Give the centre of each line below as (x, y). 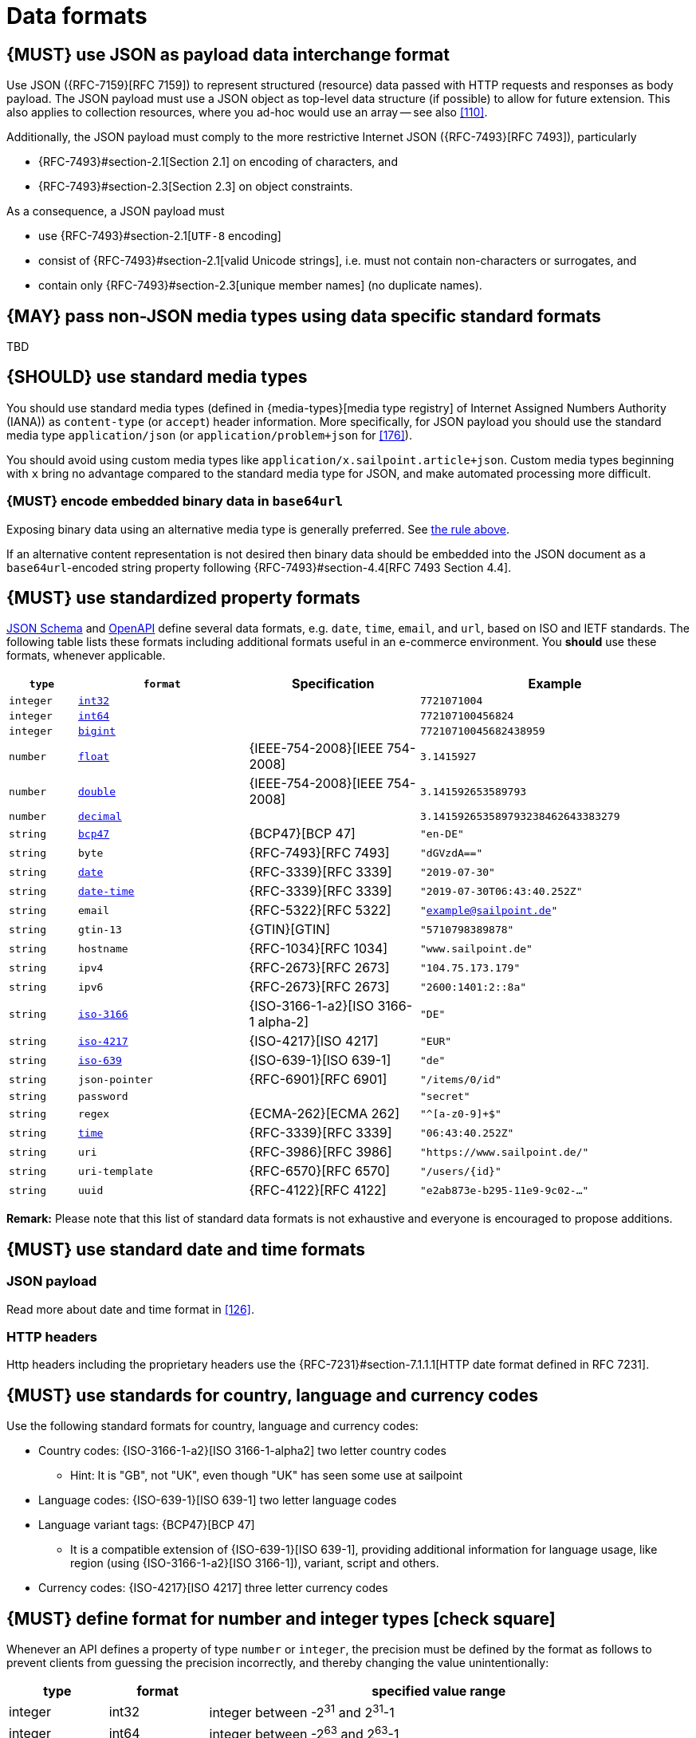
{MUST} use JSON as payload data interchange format (228, 54)
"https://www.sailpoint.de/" (505, 1152)
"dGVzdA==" (452, 853)
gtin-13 (100, 929)
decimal (100, 817)
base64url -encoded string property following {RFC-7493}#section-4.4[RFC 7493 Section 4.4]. (259, 567)
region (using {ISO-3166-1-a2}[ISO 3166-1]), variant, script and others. (255, 1563)
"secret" (445, 1097)
